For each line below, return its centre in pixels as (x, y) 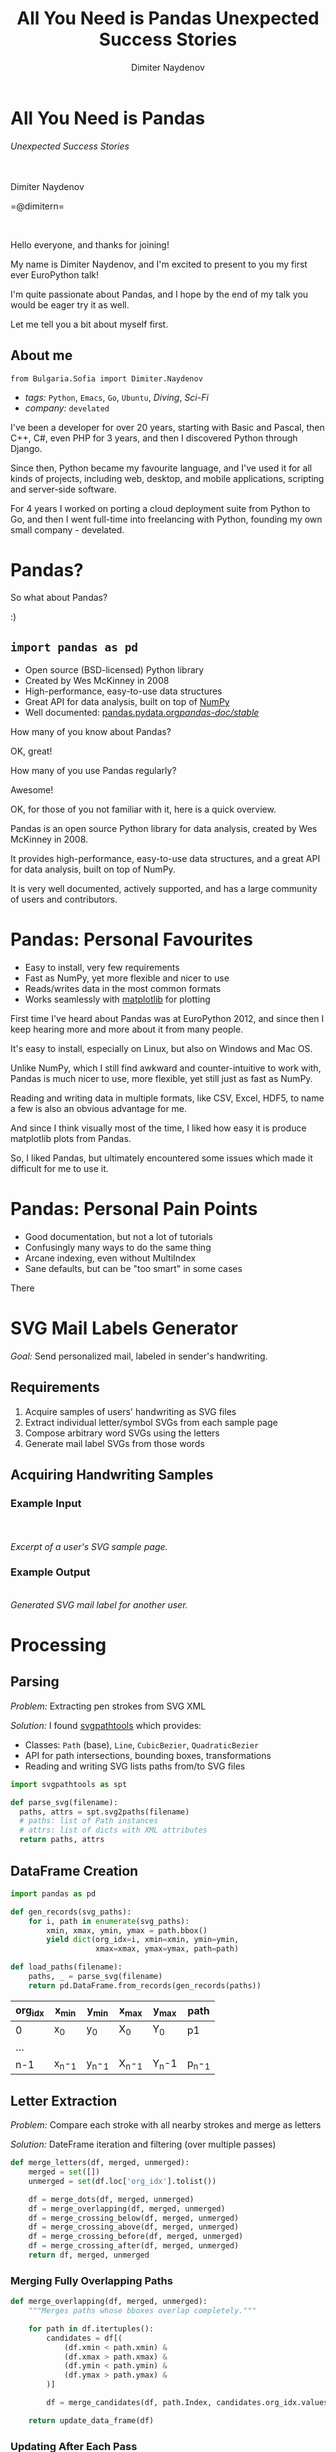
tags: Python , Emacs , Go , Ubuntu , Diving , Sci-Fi (116, 397)
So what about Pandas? (59, 598)
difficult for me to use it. (59, 1169)
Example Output (50, 1572)
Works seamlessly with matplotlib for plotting (117, 999)
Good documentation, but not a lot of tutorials (118, 1237)
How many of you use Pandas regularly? (93, 771)
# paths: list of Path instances (89, 1821)
